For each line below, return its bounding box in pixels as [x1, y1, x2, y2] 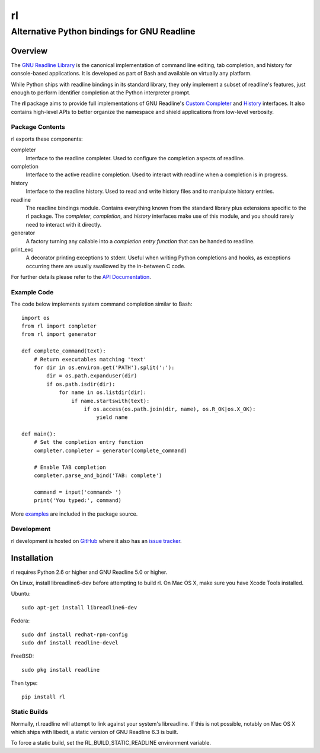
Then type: [11, 679, 38, 687]
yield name [96, 414, 128, 421]
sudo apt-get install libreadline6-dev [21, 604, 137, 611]
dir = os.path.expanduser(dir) [46, 373, 137, 379]
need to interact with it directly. [25, 221, 102, 228]
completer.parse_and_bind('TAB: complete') [33, 472, 162, 479]
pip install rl [21, 693, 66, 700]
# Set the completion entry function [33, 439, 143, 446]
